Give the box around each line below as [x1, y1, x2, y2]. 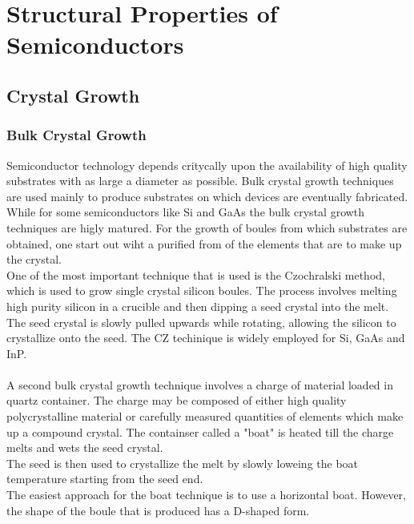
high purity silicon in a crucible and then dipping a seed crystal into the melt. [6, 297, 389, 314]
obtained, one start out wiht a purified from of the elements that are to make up [6, 235, 402, 252]
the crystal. [6, 251, 62, 268]
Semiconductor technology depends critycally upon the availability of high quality [6, 156, 408, 173]
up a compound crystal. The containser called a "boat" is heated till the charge [6, 423, 394, 440]
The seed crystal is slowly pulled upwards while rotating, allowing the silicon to [6, 313, 396, 330]
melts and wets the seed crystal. [6, 439, 163, 456]
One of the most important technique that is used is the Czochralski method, [6, 266, 385, 283]
